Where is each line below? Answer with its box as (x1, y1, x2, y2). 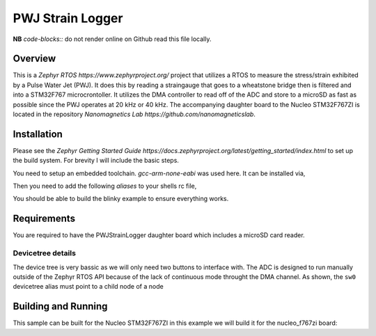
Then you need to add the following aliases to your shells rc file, (13, 182, 197, 191)
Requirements (13, 213, 76, 225)
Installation (13, 128, 63, 140)
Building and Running (13, 301, 108, 312)
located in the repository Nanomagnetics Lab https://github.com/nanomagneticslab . (13, 110, 256, 118)
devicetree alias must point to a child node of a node (13, 282, 164, 291)
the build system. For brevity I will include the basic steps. (13, 157, 179, 165)
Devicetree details (13, 248, 77, 258)
